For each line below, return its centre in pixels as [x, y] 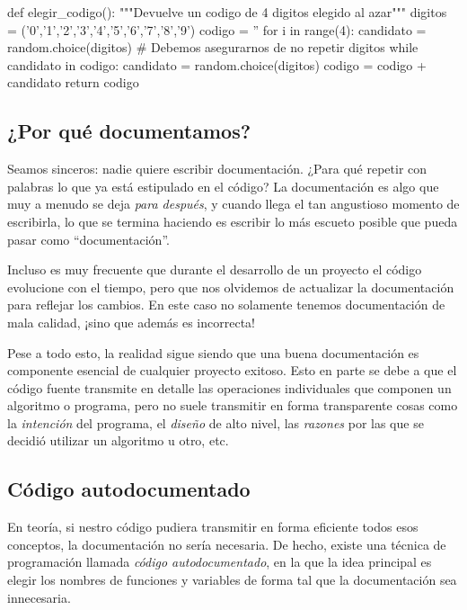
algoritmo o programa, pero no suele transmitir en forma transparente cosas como [233, 405]
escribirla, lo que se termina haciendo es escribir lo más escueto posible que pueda [233, 221]
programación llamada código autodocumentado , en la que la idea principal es [220, 562]
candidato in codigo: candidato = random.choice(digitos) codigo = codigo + [217, 64]
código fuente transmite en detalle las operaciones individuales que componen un [229, 387]
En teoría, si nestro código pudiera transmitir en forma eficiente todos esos [213, 527]
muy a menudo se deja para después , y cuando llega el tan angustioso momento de [233, 204]
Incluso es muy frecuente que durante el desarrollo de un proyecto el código [215, 269]
